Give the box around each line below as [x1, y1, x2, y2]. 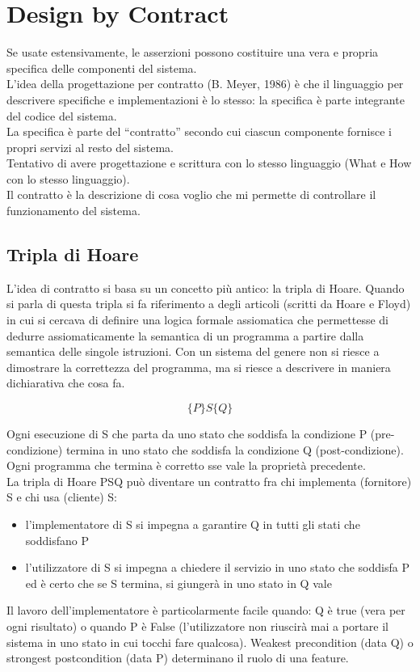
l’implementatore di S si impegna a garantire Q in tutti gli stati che [25, 515, 360, 532]
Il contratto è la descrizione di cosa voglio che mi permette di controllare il [6, 186, 376, 203]
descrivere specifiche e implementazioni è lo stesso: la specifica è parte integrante [6, 91, 405, 108]
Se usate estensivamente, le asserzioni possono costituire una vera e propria [6, 44, 379, 61]
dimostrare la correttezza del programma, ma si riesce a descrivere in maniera [6, 358, 391, 375]
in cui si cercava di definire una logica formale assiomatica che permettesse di [6, 311, 388, 328]
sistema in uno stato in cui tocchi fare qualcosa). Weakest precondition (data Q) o [6, 633, 414, 650]
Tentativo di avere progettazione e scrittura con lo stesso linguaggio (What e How [6, 154, 412, 171]
